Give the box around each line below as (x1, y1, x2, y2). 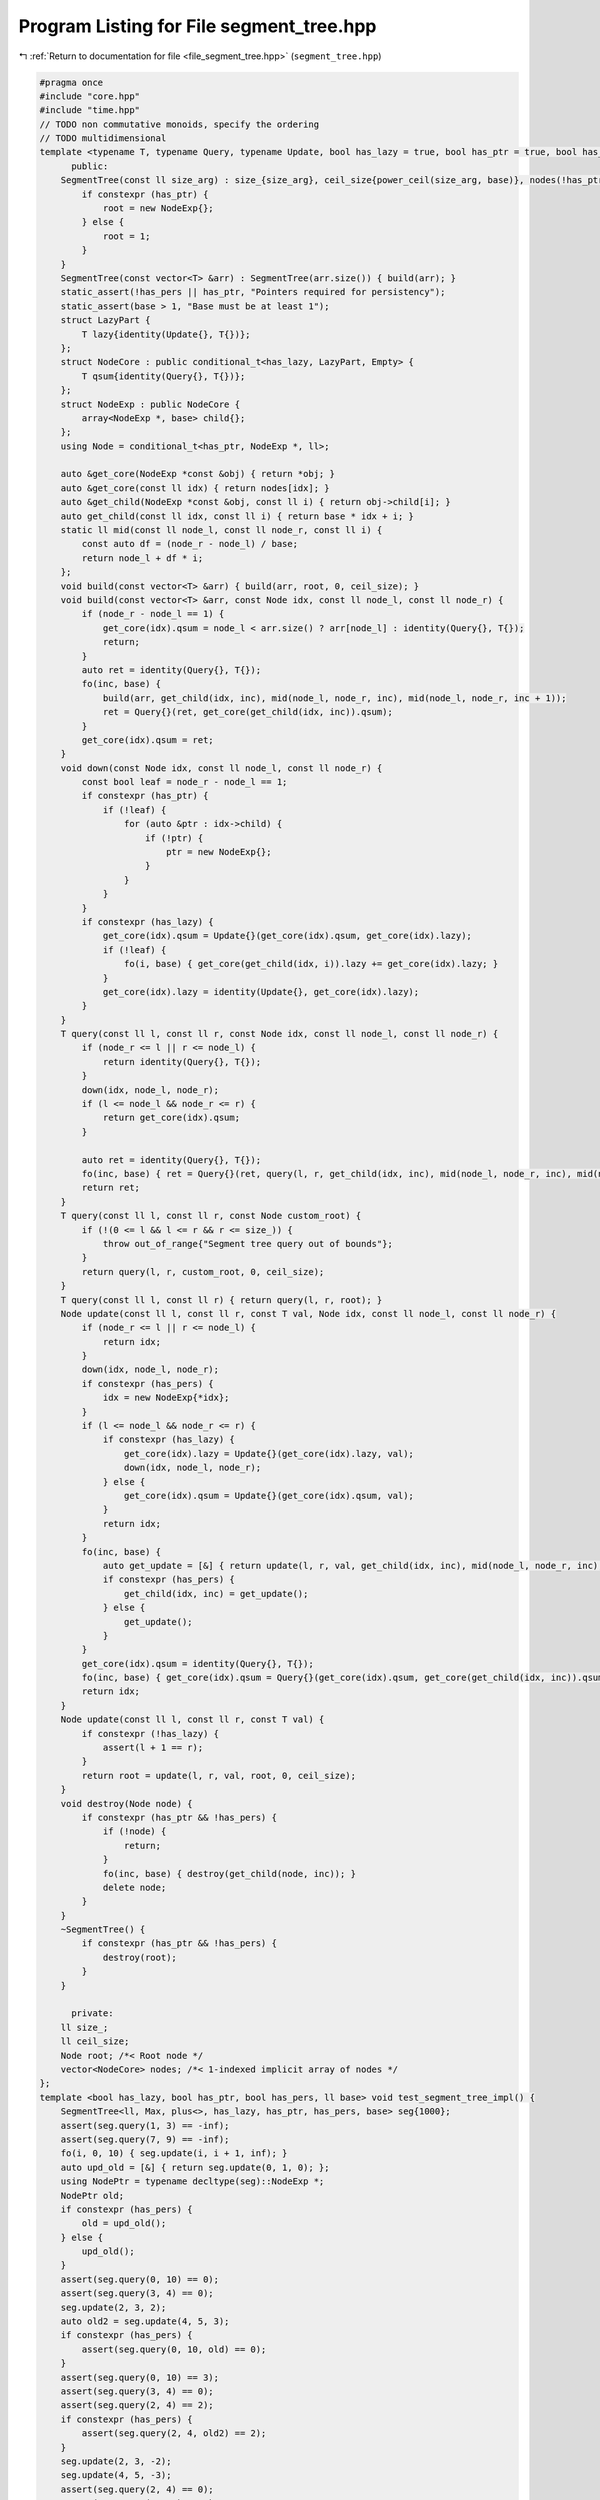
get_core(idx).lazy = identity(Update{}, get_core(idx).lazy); (102, 986, 420, 997)
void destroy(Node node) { (60, 1798, 194, 1809)
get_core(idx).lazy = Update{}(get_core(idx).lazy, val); (123, 1448, 415, 1459)
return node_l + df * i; (81, 552, 204, 564)
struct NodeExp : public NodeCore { (60, 398, 240, 410)
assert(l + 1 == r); (102, 1742, 204, 1754)
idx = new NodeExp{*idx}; (102, 1392, 230, 1404)
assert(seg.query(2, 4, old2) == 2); (81, 2428, 267, 2439)
